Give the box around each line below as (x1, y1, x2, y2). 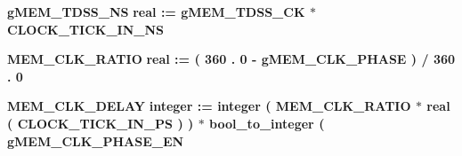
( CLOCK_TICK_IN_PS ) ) (7, 113, 194, 132)
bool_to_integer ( (209, 113, 325, 132)
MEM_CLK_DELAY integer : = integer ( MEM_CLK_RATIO (7, 97, 411, 115)
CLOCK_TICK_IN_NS (7, 19, 164, 38)
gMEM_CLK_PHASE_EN (7, 131, 184, 150)
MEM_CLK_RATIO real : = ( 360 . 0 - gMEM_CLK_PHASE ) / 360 (7, 50, 456, 68)
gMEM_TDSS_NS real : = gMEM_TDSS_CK (7, 3, 305, 20)
